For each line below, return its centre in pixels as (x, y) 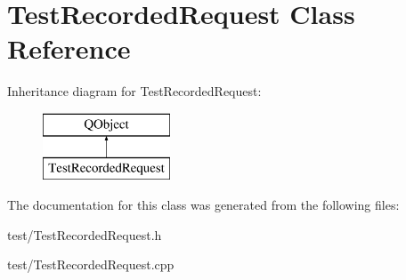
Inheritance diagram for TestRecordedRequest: (134, 91)
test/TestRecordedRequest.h (85, 234)
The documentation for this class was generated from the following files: (203, 205)
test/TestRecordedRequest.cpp (91, 264)
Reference (69, 48)
